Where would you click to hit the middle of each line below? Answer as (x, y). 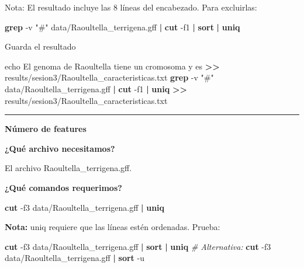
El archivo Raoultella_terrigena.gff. (68, 168)
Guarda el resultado (40, 46)
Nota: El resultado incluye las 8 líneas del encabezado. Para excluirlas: (131, 7)
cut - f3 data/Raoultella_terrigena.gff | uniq (85, 207)
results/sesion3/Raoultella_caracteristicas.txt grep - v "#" (109, 77)
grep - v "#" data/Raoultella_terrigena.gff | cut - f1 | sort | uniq (122, 27)
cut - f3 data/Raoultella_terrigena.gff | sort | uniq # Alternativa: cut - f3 (138, 246)
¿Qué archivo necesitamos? (60, 148)
